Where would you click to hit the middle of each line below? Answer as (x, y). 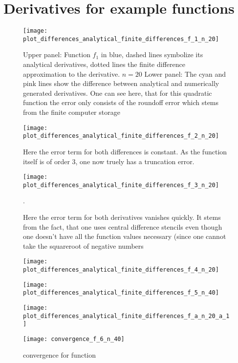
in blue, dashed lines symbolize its (152, 54)
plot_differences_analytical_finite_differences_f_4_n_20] (121, 270)
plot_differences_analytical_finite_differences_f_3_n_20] (121, 185)
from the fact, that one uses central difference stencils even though (123, 226)
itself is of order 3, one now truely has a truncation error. (109, 161)
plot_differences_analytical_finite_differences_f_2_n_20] (121, 136)
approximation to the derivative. (72, 74)
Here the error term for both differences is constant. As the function (125, 151)
